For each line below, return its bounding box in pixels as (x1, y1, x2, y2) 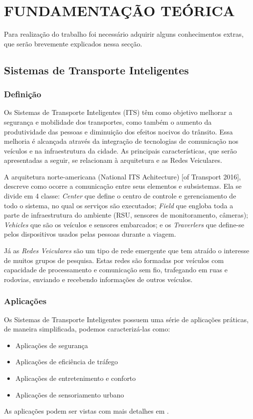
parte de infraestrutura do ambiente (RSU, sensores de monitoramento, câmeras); (4, 210, 248, 220)
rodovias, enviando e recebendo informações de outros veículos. (4, 274, 193, 284)
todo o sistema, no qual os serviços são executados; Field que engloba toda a (4, 200, 233, 210)
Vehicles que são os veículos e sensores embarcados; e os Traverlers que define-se (4, 219, 244, 229)
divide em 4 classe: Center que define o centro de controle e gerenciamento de (4, 191, 236, 201)
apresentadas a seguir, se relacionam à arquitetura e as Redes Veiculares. (4, 155, 222, 165)
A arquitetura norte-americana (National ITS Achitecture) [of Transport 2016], (4, 171, 241, 181)
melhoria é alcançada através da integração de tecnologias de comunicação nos (4, 136, 239, 146)
